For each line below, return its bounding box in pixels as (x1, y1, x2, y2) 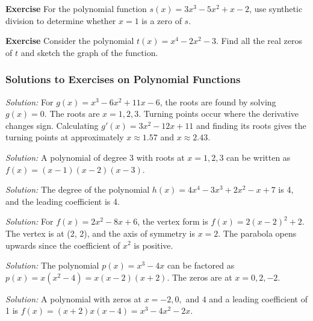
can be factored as (167, 259, 235, 272)
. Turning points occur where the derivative (138, 107, 299, 120)
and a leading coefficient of (209, 292, 308, 305)
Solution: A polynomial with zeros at (5, 292, 142, 305)
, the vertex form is (137, 215, 208, 228)
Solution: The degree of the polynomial (5, 183, 150, 196)
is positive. (134, 238, 173, 251)
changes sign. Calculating (5, 119, 99, 131)
